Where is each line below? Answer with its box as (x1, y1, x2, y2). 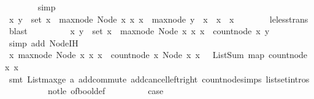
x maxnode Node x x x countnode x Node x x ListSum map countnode (9, 48, 308, 61)
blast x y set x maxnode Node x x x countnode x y (9, 24, 270, 37)
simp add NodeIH (9, 36, 78, 49)
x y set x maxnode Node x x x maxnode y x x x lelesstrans (9, 12, 308, 25)
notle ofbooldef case (47, 84, 164, 97)
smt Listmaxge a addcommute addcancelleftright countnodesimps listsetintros (9, 72, 310, 85)
